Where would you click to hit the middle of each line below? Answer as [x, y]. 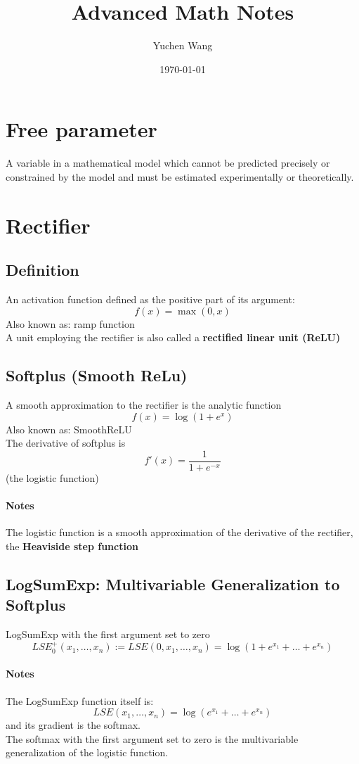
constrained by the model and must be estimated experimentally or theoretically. [180, 176]
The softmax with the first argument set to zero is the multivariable [152, 738]
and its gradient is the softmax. [73, 725]
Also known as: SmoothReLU [69, 429]
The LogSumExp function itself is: [80, 700]
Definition [43, 270]
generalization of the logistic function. [87, 752]
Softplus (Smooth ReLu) [97, 375]
